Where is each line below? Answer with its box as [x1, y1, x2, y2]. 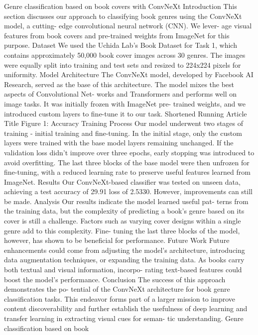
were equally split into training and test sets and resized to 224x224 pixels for [4, 59, 241, 70]
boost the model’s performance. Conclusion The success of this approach [4, 274, 226, 284]
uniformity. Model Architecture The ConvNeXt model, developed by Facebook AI [4, 69, 254, 80]
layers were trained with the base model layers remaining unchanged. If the [4, 137, 234, 148]
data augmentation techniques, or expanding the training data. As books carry [4, 254, 245, 265]
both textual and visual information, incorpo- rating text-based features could [4, 264, 242, 275]
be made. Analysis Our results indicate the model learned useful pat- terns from [4, 196, 249, 206]
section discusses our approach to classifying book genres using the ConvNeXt [4, 10, 242, 21]
